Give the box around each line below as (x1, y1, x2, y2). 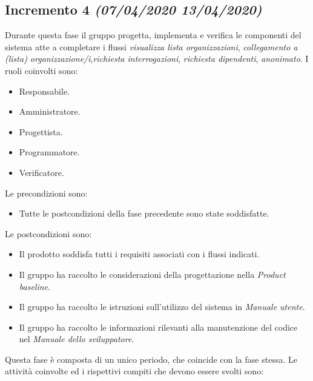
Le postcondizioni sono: (5, 227, 92, 240)
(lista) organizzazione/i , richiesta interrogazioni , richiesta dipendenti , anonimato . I (5, 52, 309, 65)
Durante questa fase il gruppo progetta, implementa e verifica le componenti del (5, 29, 301, 41)
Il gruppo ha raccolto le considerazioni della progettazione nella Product (19, 268, 286, 280)
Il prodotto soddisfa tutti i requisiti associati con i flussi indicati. (19, 248, 260, 260)
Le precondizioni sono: (5, 186, 88, 199)
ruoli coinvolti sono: (5, 64, 78, 76)
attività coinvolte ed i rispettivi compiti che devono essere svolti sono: (5, 365, 264, 377)
